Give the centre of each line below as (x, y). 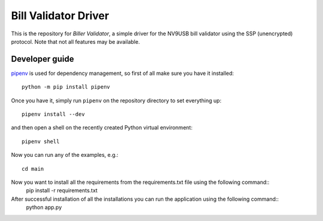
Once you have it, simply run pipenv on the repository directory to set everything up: (116, 100)
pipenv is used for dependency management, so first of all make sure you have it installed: (123, 73)
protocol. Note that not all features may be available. (75, 41)
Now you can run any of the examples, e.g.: (65, 155)
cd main (33, 169)
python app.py (44, 207)
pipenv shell (41, 141)
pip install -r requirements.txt (62, 190)
